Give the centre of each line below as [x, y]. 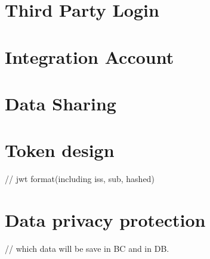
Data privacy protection [105, 220]
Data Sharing [61, 103]
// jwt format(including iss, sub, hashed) [80, 179]
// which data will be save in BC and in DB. [87, 248]
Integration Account [89, 56]
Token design [60, 150]
